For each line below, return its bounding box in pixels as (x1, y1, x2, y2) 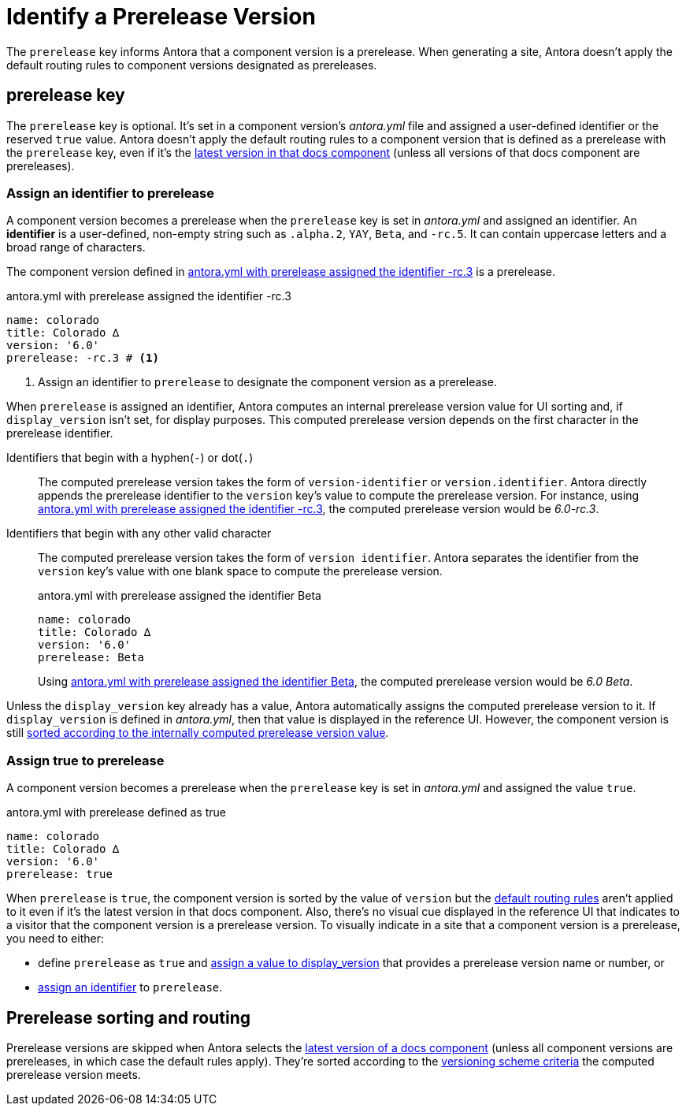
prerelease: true (6, 868, 113, 881)
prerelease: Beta (38, 651, 144, 664)
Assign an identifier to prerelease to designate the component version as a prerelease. (38, 375, 497, 389)
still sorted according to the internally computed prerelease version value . (6, 726, 389, 740)
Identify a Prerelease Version (6, 3, 316, 30)
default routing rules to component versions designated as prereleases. (6, 58, 377, 72)
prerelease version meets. (6, 1067, 141, 1081)
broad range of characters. (6, 240, 146, 255)
